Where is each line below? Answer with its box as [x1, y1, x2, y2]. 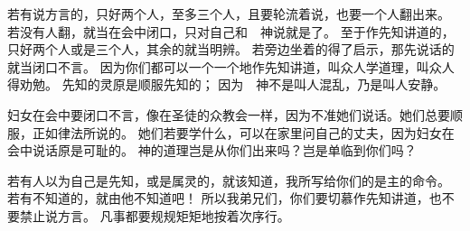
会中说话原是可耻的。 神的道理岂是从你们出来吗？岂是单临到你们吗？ [7, 141, 417, 160]
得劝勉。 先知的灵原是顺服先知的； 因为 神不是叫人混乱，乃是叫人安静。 [7, 75, 446, 94]
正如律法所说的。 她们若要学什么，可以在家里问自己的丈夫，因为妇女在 [32, 123, 455, 142]
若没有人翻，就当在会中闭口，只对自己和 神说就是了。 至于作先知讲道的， [7, 22, 455, 41]
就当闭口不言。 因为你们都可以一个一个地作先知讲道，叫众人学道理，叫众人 [7, 57, 455, 76]
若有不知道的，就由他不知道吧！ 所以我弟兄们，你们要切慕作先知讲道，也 [7, 189, 442, 208]
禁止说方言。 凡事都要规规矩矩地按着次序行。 [19, 206, 290, 225]
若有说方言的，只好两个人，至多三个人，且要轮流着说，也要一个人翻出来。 [7, 5, 450, 23]
